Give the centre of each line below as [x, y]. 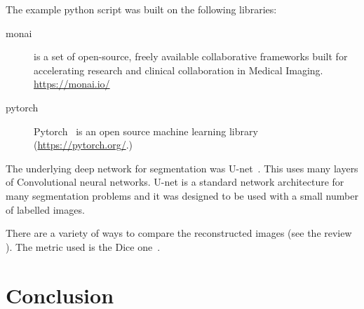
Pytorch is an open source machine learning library [146, 131]
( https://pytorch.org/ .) [83, 145]
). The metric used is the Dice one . [83, 246]
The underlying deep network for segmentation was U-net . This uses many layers [182, 168]
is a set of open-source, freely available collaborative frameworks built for [191, 56]
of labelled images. [45, 209]
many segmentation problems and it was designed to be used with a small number [182, 195]
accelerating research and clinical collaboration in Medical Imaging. [178, 70]
